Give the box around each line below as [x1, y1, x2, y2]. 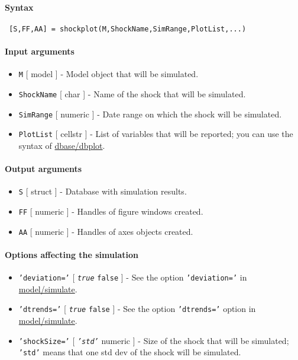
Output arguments [5, 163, 82, 175]
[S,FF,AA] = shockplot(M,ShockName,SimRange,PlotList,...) [9, 24, 247, 33]
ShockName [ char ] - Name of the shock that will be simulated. [18, 87, 246, 100]
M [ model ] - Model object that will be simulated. [18, 68, 199, 80]
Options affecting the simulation [5, 248, 139, 260]
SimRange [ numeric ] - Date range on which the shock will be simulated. [18, 107, 282, 120]
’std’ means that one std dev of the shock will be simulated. [18, 346, 241, 358]
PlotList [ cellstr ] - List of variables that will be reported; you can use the [18, 128, 293, 140]
